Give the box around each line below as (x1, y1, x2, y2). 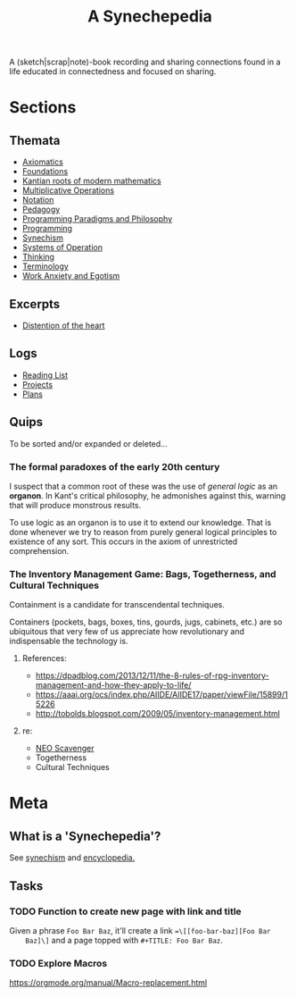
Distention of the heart (21, 320, 105, 331)
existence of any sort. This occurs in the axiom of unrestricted (9, 536, 238, 547)
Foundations (21, 166, 69, 177)
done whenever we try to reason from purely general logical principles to (9, 526, 277, 537)
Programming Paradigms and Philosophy (21, 214, 173, 224)
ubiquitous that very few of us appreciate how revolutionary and (9, 626, 245, 637)
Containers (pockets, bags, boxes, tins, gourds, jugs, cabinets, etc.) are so (9, 616, 283, 627)
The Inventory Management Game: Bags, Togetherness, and (9, 567, 276, 580)
